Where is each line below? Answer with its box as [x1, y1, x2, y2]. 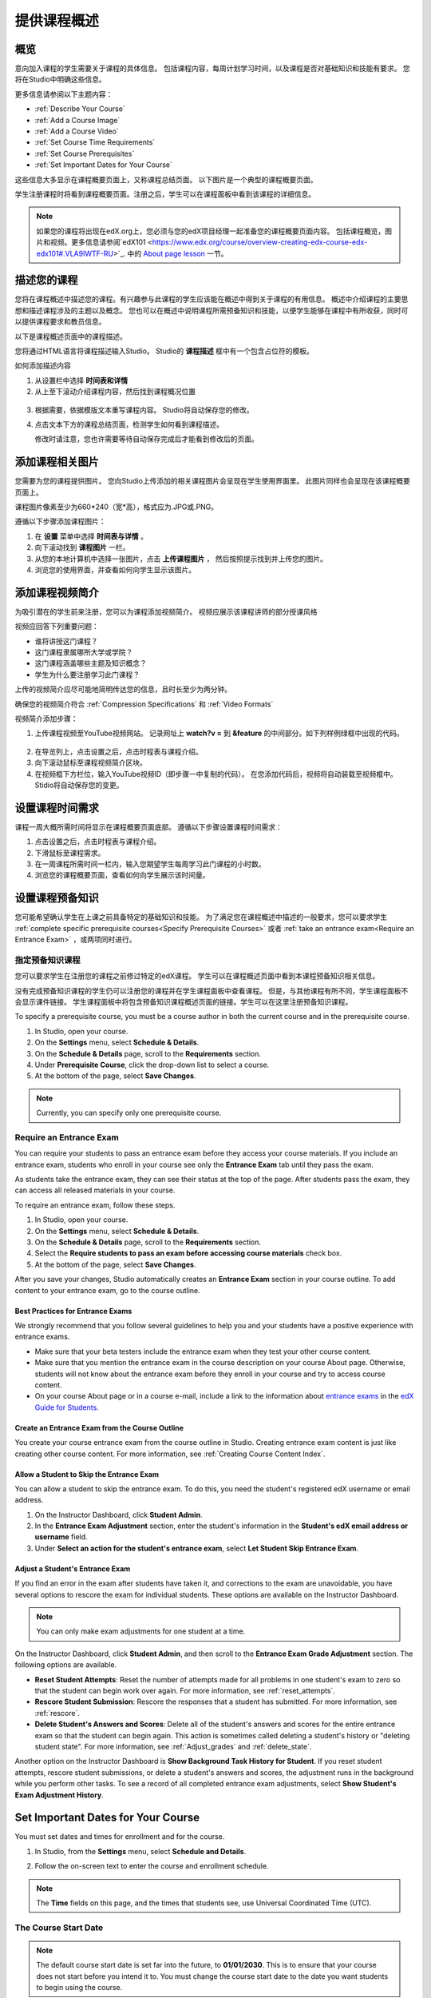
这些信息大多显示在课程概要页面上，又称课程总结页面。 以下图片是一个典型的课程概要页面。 [14, 174, 318, 184]
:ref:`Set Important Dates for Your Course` [34, 160, 173, 169]
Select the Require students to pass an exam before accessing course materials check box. [34, 1248, 342, 1258]
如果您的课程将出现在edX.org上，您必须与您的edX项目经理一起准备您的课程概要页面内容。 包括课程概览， [36, 226, 386, 236]
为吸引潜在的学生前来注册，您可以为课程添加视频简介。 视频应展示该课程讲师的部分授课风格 [14, 607, 318, 616]
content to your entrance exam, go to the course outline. [14, 1285, 200, 1295]
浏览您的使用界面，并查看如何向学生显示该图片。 [34, 564, 196, 575]
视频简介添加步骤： [14, 714, 78, 723]
